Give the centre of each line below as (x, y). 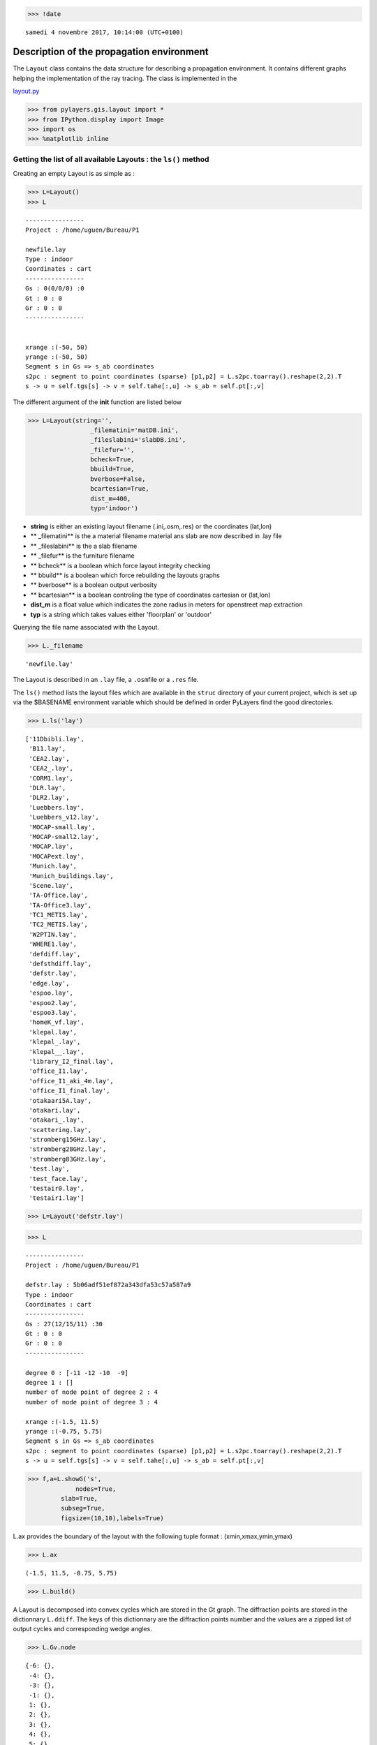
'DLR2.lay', (49, 798)
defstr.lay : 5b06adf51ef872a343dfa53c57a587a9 (108, 1285)
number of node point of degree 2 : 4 (92, 1392)
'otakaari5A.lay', (60, 1100)
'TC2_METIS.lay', (59, 925)
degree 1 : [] (49, 1383)
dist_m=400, (110, 498)
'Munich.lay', (53, 866)
